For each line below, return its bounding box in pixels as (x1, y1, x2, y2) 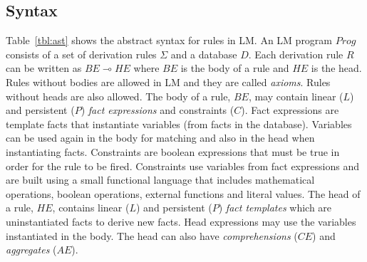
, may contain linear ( (248, 88, 343, 103)
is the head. (311, 61, 362, 75)
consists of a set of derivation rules (6, 46, 157, 61)
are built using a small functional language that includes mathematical (6, 172, 315, 187)
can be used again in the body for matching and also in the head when (6, 130, 315, 145)
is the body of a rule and (180, 61, 289, 75)
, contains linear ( (52, 200, 130, 215)
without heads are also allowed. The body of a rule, (6, 88, 231, 103)
